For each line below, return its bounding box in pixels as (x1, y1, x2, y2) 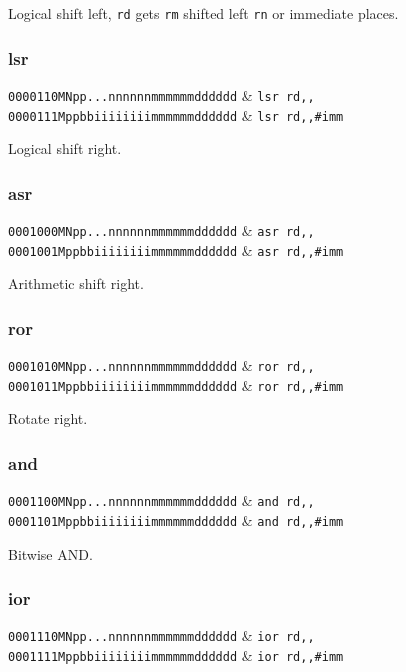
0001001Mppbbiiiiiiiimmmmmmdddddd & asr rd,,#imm (8, 239, 344, 260)
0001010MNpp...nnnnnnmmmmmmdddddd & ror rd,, (8, 355, 315, 376)
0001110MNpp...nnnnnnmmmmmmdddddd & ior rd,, (8, 625, 315, 646)
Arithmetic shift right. (8, 273, 144, 294)
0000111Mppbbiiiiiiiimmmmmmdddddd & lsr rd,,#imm (8, 104, 344, 125)
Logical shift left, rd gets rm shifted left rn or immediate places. (8, 3, 399, 23)
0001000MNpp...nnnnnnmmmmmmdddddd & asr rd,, (8, 220, 315, 240)
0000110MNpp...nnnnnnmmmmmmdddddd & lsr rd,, (8, 84, 315, 105)
